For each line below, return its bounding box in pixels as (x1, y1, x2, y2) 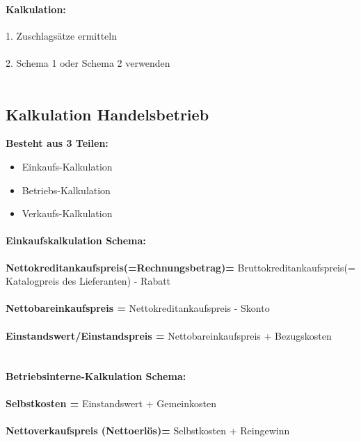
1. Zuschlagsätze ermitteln (6, 28, 118, 42)
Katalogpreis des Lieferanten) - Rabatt (6, 274, 171, 288)
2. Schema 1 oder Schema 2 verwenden (6, 55, 170, 70)
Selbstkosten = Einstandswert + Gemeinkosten (6, 395, 216, 410)
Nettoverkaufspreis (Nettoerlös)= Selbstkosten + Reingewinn (6, 423, 290, 437)
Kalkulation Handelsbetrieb (6, 103, 209, 125)
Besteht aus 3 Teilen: (6, 136, 109, 150)
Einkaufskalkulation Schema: (6, 233, 146, 248)
